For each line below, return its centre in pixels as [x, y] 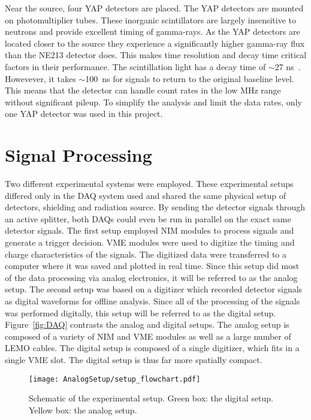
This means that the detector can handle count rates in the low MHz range [143, 90]
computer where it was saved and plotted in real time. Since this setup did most [152, 266]
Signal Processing [78, 155]
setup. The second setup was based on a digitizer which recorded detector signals [154, 289]
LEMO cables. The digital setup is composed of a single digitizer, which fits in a [152, 348]
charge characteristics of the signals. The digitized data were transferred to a [146, 254]
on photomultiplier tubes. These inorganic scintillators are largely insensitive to [151, 19]
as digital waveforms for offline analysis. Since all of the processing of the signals [153, 301]
